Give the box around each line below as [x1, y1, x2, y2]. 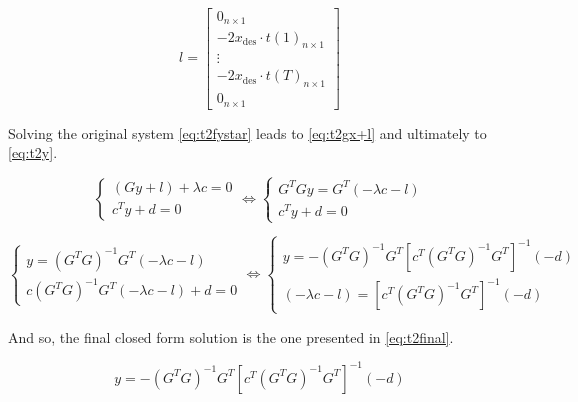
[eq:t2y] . [8, 142, 58, 163]
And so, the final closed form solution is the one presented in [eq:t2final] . [8, 326, 454, 347]
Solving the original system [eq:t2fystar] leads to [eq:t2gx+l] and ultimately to [8, 122, 487, 143]
